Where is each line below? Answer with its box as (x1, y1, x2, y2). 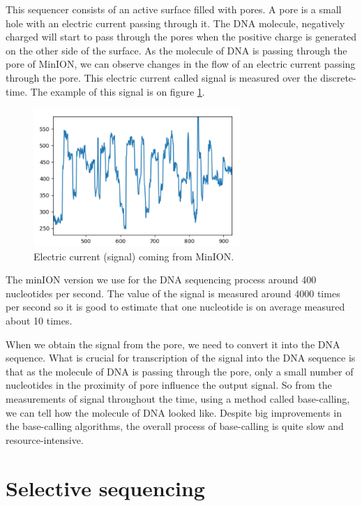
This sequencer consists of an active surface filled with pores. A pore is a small (6, 2, 342, 16)
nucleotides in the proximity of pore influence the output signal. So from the (6, 378, 332, 392)
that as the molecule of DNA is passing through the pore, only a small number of (6, 364, 354, 378)
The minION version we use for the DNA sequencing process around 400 (6, 272, 317, 287)
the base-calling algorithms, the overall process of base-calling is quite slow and (6, 419, 344, 433)
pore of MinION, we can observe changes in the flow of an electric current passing (6, 57, 356, 71)
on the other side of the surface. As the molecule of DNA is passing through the (6, 43, 347, 57)
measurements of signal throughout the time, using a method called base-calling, (6, 391, 350, 405)
